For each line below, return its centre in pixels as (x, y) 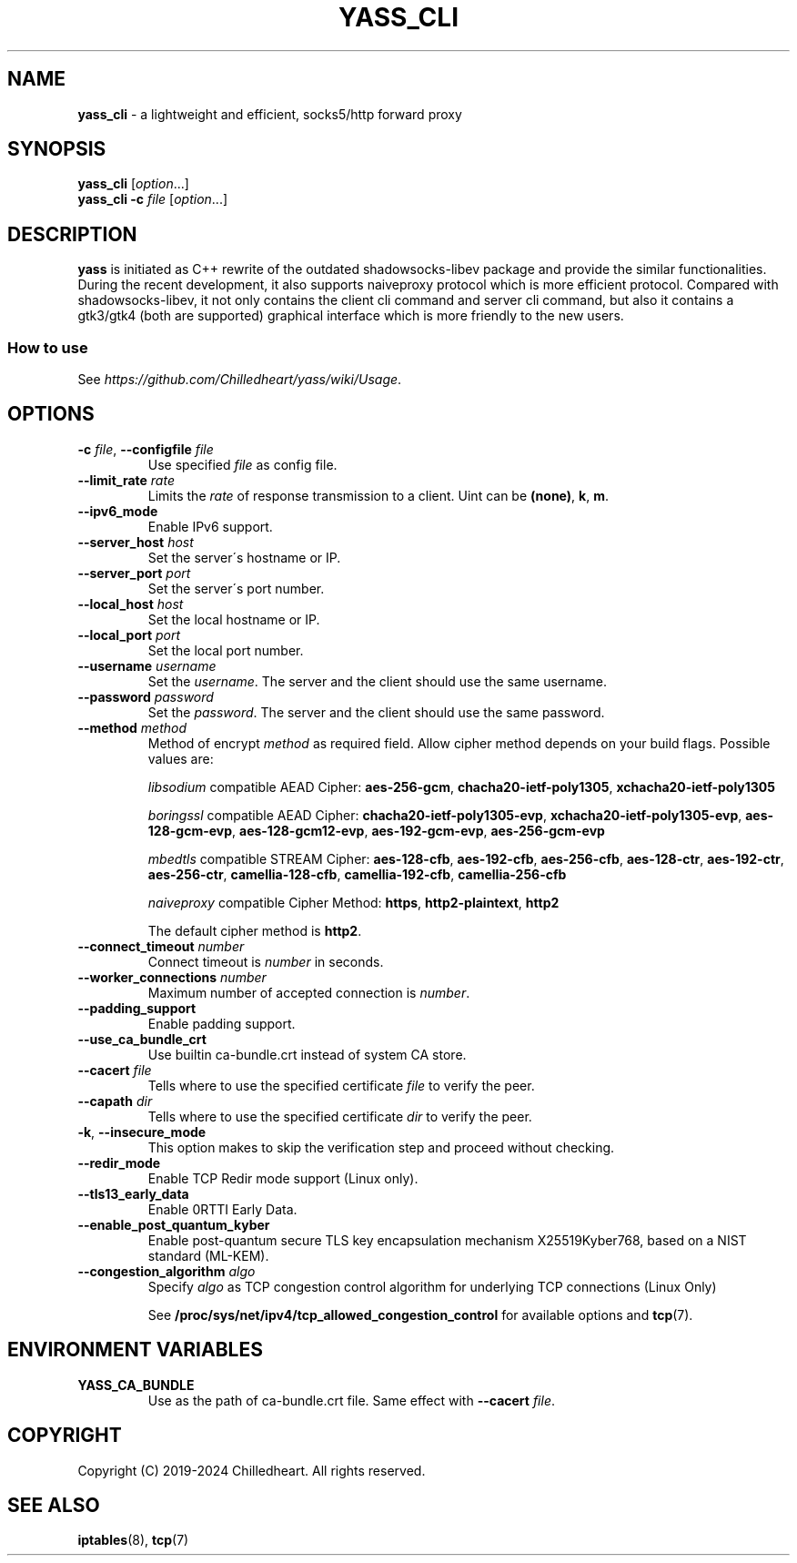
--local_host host (131, 604)
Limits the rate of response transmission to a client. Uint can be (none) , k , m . (378, 495)
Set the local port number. (226, 650)
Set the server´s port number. (236, 588)
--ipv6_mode (118, 511)
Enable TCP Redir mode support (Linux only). (283, 1178)
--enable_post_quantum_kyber (174, 1224)
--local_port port (129, 634)
